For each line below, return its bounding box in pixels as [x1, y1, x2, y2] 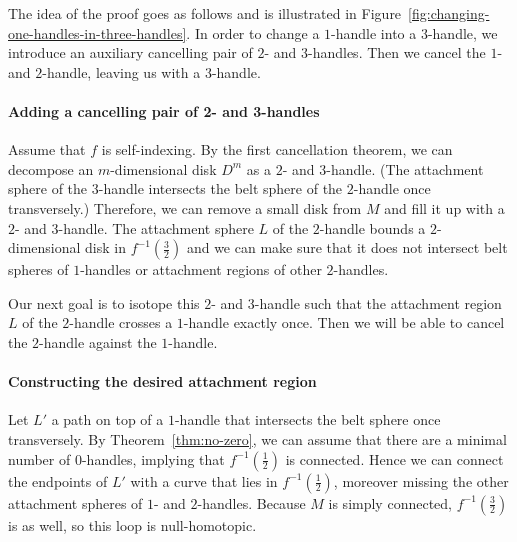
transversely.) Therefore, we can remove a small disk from [8, 197, 362, 218]
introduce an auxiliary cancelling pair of [8, 42, 253, 63]
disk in [85, 237, 127, 258]
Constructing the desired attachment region [8, 371, 317, 392]
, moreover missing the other [333, 470, 509, 491]
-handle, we [427, 22, 498, 43]
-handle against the [39, 331, 157, 352]
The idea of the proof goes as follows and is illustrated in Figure [8, 3, 402, 23]
